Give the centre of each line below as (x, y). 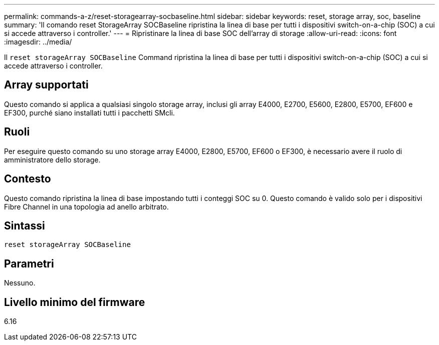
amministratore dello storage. (52, 159)
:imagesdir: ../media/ (38, 42)
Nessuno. (20, 283)
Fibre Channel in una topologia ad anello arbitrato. (86, 206)
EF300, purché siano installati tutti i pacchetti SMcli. (89, 112)
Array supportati (46, 85)
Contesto (28, 179)
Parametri (29, 263)
